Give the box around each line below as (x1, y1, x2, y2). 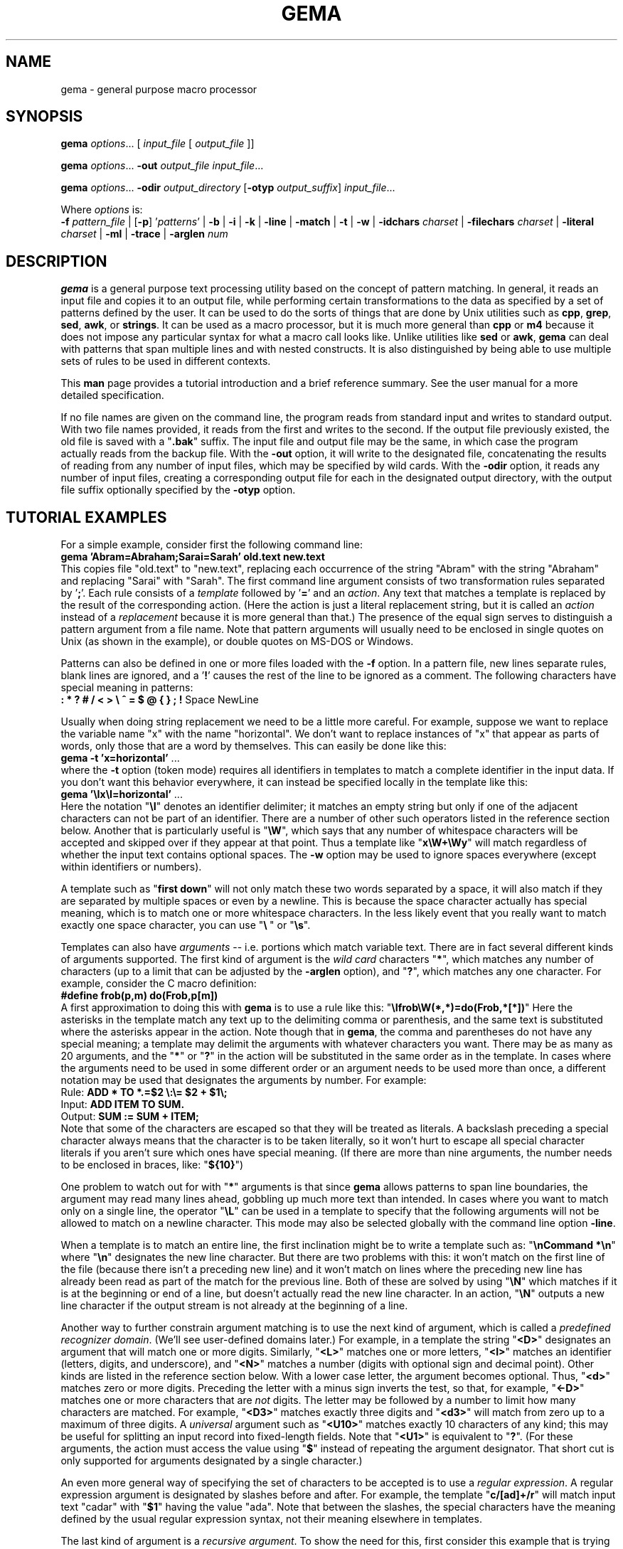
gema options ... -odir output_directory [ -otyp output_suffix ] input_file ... (60, 181, 395, 194)
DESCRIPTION (6, 252, 107, 270)
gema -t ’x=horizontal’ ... (60, 752, 180, 765)
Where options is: (60, 203, 143, 216)
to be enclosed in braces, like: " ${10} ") (60, 1159, 244, 1171)
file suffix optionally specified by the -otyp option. (60, 484, 296, 496)
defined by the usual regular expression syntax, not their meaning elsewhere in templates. (60, 1513, 482, 1526)
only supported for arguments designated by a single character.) (60, 1454, 363, 1467)
